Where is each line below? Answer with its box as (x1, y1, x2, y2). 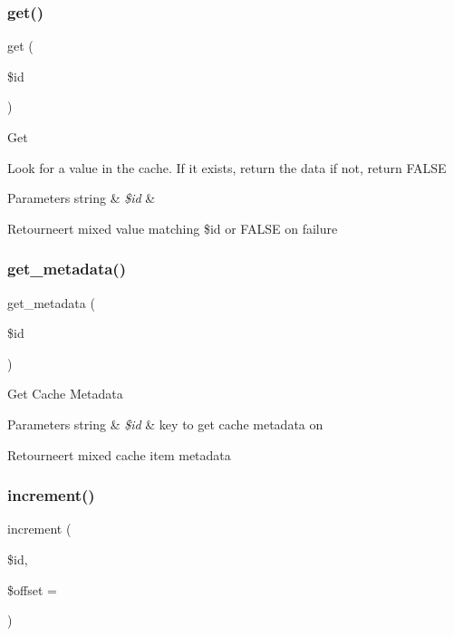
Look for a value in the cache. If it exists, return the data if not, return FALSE (7, 158, 447, 177)
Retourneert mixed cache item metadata (7, 445, 231, 464)
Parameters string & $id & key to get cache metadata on (7, 414, 324, 433)
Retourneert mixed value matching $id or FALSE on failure (7, 218, 338, 237)
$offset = (7, 580, 57, 599)
